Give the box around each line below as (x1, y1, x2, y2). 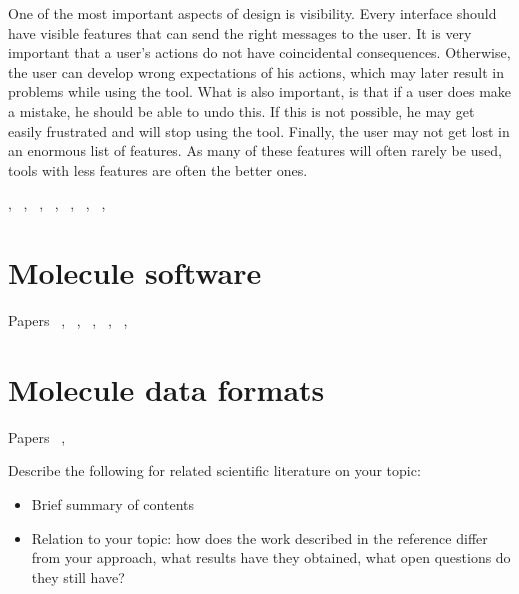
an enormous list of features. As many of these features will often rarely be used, (8, 140, 502, 161)
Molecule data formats (8, 368, 325, 409)
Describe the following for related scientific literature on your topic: (8, 460, 421, 481)
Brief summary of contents (31, 493, 194, 514)
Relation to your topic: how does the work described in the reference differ (31, 527, 488, 548)
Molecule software (8, 252, 262, 293)
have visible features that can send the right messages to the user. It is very (8, 22, 472, 43)
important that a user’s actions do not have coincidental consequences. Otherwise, (8, 42, 511, 63)
